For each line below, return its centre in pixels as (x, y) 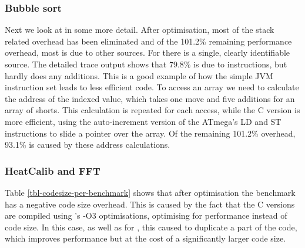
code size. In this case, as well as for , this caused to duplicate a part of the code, (151, 227)
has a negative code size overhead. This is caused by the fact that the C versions (150, 204)
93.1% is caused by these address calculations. (88, 145)
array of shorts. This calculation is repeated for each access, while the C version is (152, 110)
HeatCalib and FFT (53, 170)
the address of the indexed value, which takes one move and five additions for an (150, 98)
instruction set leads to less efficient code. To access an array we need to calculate (152, 87)
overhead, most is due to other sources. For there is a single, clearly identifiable (148, 52)
